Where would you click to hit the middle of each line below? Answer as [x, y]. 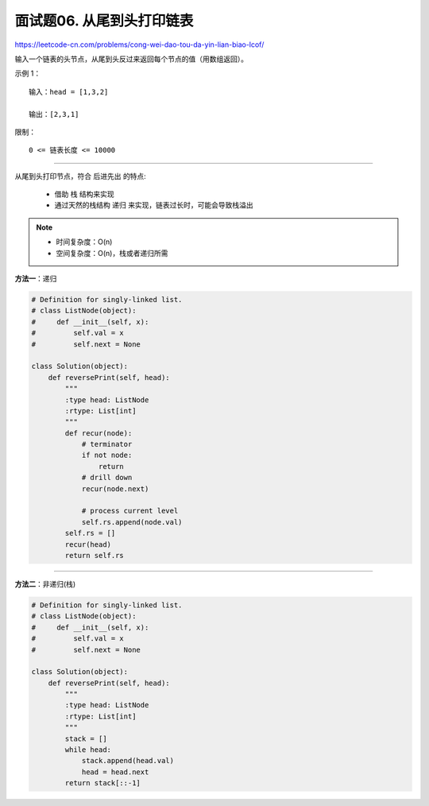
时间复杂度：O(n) [84, 242]
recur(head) [88, 544]
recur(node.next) [115, 488]
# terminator [107, 444]
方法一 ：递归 [36, 279]
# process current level [130, 511]
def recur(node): [99, 433]
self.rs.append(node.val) [132, 522]
